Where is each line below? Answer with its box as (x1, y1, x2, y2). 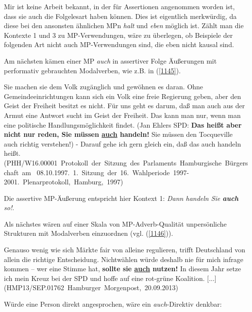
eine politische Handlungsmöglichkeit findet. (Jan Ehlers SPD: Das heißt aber (4, 119, 242, 130)
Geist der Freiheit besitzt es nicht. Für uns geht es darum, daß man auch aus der (4, 100, 245, 111)
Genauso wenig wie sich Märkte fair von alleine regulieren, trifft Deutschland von (4, 245, 245, 255)
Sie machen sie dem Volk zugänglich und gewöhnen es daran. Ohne (4, 82, 203, 92)
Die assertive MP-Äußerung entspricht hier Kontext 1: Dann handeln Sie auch (4, 193, 239, 203)
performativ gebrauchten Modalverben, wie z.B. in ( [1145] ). (4, 65, 181, 75)
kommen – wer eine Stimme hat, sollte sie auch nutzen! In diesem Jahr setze (4, 263, 241, 274)
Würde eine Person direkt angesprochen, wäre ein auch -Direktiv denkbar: (4, 299, 222, 309)
